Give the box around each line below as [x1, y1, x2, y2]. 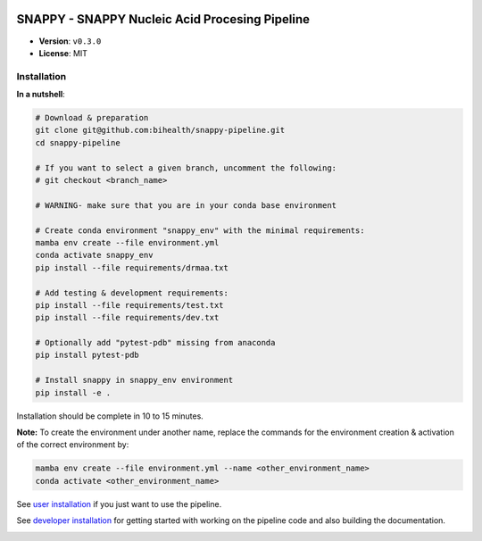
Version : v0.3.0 [38, 36, 102, 46]
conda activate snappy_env [35, 250, 154, 261]
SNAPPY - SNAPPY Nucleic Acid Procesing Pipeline [16, 12, 311, 27]
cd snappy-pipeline [35, 137, 120, 147]
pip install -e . [35, 387, 112, 397]
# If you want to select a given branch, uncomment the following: [35, 162, 337, 173]
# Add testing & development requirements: [35, 287, 229, 298]
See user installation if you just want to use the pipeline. [16, 498, 222, 509]
